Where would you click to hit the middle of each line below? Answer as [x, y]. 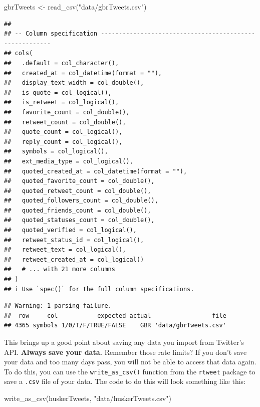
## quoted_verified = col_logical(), [70, 230]
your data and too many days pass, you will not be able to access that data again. [130, 362]
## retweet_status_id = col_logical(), [74, 240]
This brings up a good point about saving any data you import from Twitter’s [124, 342]
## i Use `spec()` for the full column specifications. [99, 289]
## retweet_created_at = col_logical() [74, 259]
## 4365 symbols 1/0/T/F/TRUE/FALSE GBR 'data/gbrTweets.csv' [115, 326]
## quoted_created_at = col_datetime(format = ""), [96, 171]
